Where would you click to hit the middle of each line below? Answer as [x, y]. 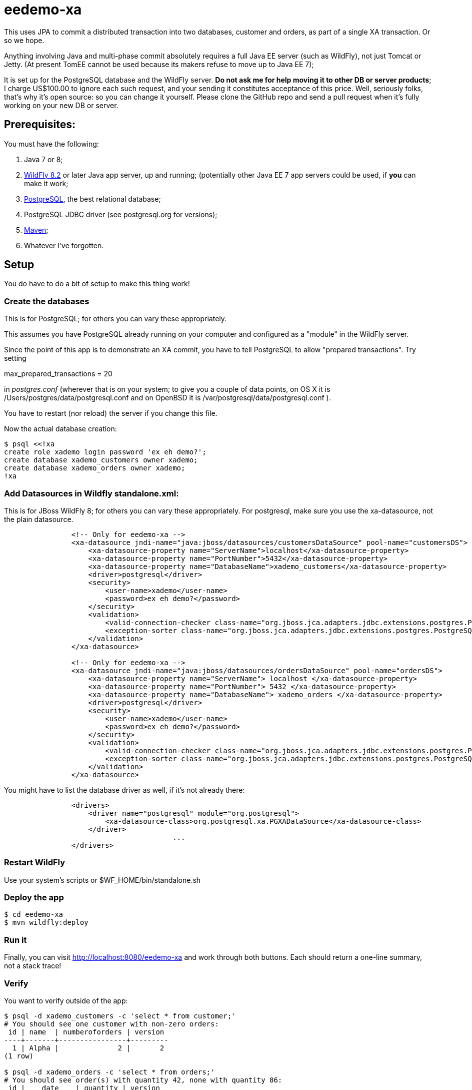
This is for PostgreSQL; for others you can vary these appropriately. [115, 319]
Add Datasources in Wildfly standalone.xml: [91, 493]
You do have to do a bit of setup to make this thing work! [97, 284]
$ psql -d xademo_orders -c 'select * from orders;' [109, 1072]
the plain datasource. [39, 519]
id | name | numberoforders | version [86, 1032]
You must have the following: [51, 144]
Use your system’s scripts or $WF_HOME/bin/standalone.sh [102, 880]
